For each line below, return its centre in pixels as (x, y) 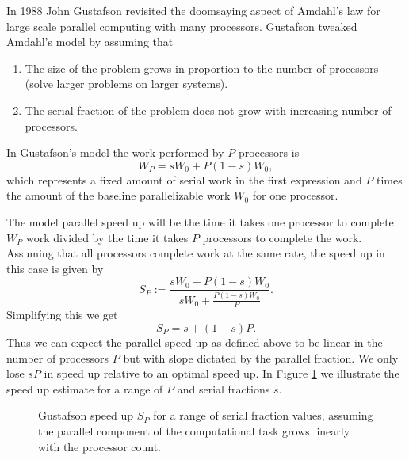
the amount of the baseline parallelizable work (118, 195)
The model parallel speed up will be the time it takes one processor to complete (200, 221)
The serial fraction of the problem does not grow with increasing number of (208, 110)
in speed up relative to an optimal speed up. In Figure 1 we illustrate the (222, 373)
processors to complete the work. (282, 237)
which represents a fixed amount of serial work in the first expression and (184, 179)
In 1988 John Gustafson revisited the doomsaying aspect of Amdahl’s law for (193, 10)
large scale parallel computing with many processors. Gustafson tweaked (182, 26)
